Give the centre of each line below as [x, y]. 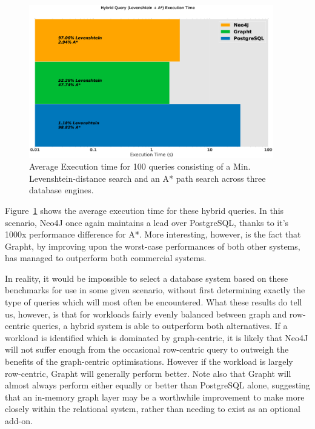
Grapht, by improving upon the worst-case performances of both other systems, [153, 246]
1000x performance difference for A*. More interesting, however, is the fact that [153, 234]
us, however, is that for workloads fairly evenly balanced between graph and [146, 314]
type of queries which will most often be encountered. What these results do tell [154, 302]
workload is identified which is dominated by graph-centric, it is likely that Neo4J [157, 337]
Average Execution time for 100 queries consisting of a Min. [140, 166]
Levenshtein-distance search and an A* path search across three [148, 178]
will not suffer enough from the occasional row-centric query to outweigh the [147, 349]
